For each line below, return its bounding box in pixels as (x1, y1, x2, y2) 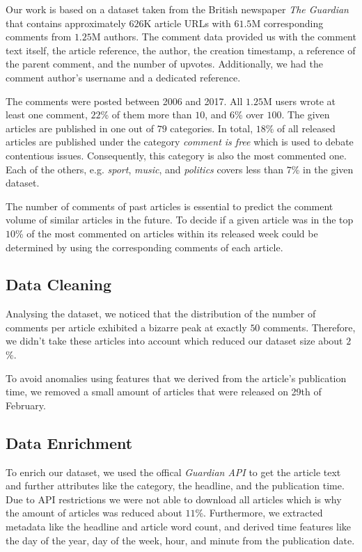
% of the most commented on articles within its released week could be (15, 226, 318, 240)
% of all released (265, 120, 336, 135)
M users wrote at (262, 93, 336, 108)
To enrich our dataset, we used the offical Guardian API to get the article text (6, 464, 341, 479)
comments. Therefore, (263, 320, 356, 334)
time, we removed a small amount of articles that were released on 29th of (6, 384, 322, 399)
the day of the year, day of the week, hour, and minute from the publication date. (6, 533, 355, 547)
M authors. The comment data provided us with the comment (91, 29, 356, 44)
